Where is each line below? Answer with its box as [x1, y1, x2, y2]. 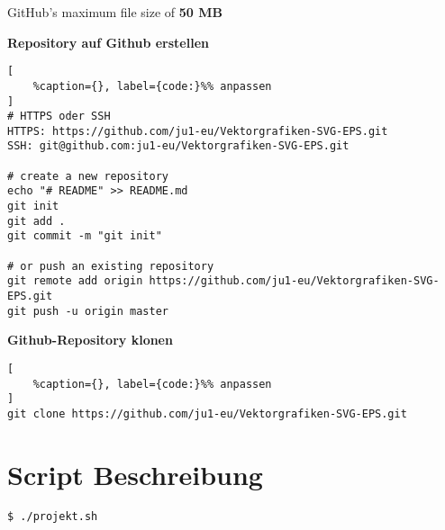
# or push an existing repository [7, 259, 214, 273]
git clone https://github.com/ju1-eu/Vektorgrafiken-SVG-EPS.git [7, 407, 407, 420]
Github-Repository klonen [7, 330, 173, 349]
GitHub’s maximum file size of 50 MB [7, 3, 222, 21]
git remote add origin [7, 274, 143, 288]
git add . [7, 214, 66, 228]
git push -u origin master [7, 304, 168, 318]
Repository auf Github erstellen [7, 32, 209, 51]
